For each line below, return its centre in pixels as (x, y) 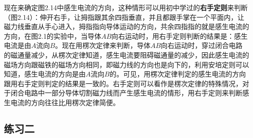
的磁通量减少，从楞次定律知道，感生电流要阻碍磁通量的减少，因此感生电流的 (126, 54)
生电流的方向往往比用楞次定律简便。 (62, 102)
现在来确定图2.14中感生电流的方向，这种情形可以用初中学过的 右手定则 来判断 (126, 7)
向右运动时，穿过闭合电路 (202, 45)
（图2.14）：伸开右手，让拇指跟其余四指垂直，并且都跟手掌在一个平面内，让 (124, 17)
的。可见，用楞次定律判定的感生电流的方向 (178, 74)
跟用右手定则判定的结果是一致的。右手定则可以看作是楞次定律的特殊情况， (123, 83)
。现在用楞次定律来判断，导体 (103, 45)
